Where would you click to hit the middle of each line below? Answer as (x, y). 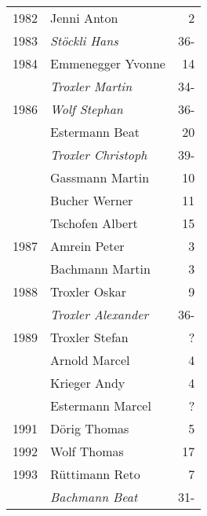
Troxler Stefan (89, 337)
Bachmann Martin (100, 269)
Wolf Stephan (87, 109)
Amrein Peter (87, 246)
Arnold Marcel (90, 360)
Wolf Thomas (87, 451)
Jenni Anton (84, 18)
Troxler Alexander (100, 314)
